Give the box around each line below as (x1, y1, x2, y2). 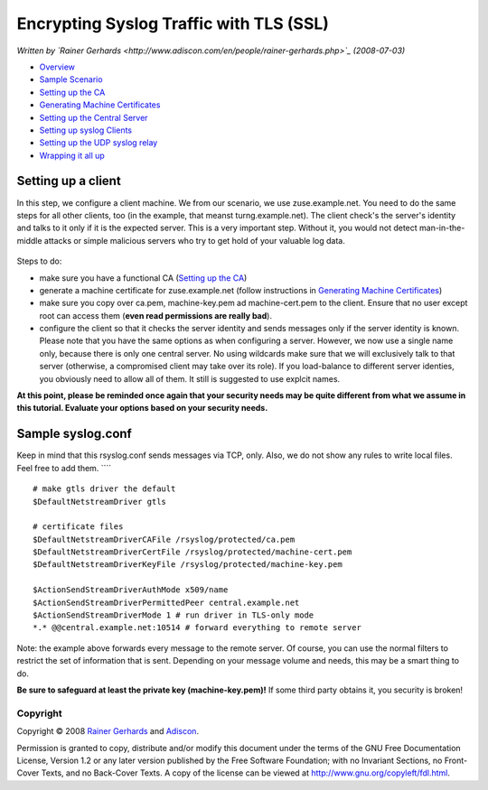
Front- (444, 755, 468, 766)
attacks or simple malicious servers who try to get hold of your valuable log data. (43, 235, 345, 246)
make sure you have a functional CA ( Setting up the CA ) (39, 272, 248, 283)
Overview (39, 61, 76, 72)
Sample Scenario (39, 74, 103, 85)
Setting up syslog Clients (39, 125, 133, 135)
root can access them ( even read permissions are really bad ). (39, 310, 273, 321)
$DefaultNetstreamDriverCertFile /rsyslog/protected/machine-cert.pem (33, 547, 352, 557)
